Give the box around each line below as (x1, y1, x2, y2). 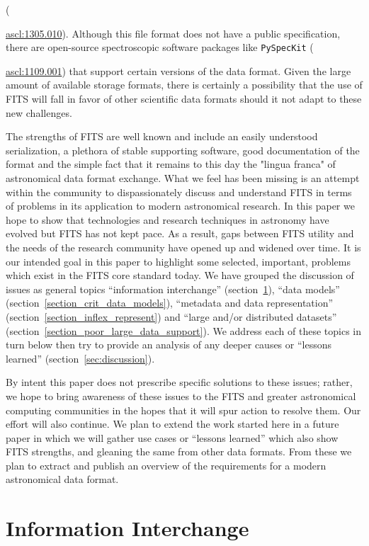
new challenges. (6, 105, 72, 120)
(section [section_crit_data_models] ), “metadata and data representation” (6, 295, 334, 310)
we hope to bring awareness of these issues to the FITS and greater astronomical (6, 388, 356, 403)
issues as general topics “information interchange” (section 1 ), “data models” (6, 281, 340, 296)
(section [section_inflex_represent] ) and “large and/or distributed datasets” (6, 309, 337, 324)
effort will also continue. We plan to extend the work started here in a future (6, 416, 339, 431)
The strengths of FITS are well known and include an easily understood (6, 129, 318, 144)
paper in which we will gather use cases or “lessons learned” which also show (6, 430, 339, 445)
